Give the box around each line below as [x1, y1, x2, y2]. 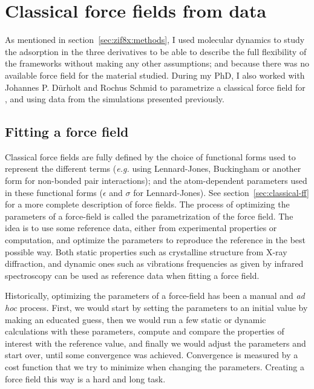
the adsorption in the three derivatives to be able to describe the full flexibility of [5, 45, 307, 57]
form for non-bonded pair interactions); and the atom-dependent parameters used [5, 174, 307, 187]
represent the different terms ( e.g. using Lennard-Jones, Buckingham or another [5, 162, 301, 175]
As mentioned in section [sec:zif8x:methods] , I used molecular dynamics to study [5, 33, 305, 46]
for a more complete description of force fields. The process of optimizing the [5, 198, 290, 211]
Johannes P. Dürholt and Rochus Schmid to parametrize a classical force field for [5, 80, 306, 93]
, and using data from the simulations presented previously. [5, 93, 224, 105]
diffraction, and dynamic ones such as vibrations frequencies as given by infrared [5, 257, 304, 270]
